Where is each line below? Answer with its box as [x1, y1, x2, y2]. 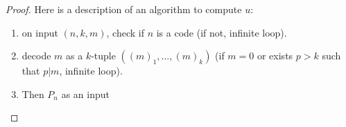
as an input [61, 86, 110, 101]
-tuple [91, 48, 116, 63]
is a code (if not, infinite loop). [156, 25, 287, 39]
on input [21, 25, 58, 39]
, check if [106, 25, 144, 39]
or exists [257, 48, 293, 63]
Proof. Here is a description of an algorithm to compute [6, 2, 242, 16]
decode [21, 48, 51, 63]
